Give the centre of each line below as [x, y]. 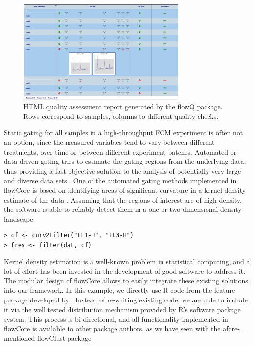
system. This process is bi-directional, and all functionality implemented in [116, 319]
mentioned [20, 338]
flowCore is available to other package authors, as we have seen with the [112, 328]
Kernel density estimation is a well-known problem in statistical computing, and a [127, 261]
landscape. [20, 219]
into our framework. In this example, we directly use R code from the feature [120, 290]
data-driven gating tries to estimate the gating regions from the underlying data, [125, 161]
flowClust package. [65, 338]
